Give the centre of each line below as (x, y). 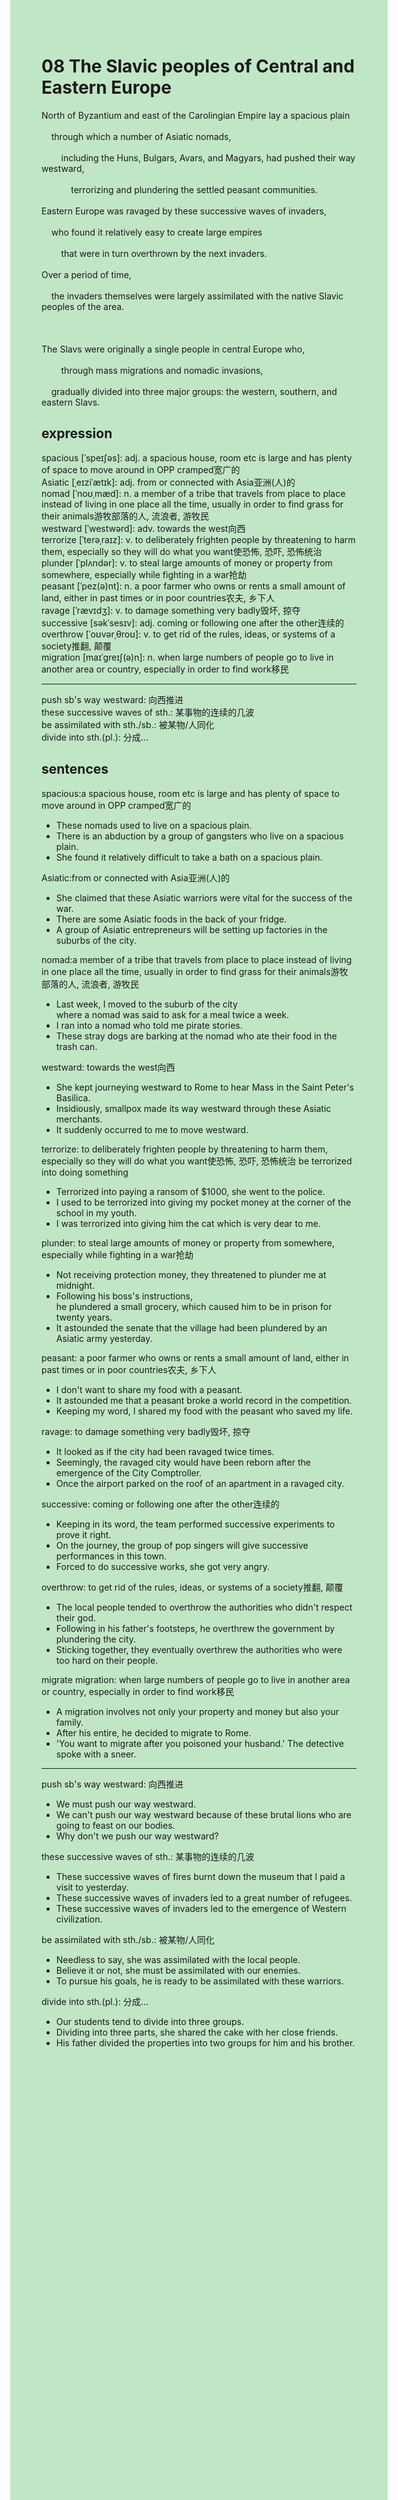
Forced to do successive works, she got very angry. (162, 1566)
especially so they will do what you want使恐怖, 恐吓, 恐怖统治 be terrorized (197, 1161)
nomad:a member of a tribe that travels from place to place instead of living (197, 959)
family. (69, 1722)
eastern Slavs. (71, 402)
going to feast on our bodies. (115, 1825)
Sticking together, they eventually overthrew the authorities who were (199, 1649)
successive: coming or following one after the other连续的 (160, 1504)
